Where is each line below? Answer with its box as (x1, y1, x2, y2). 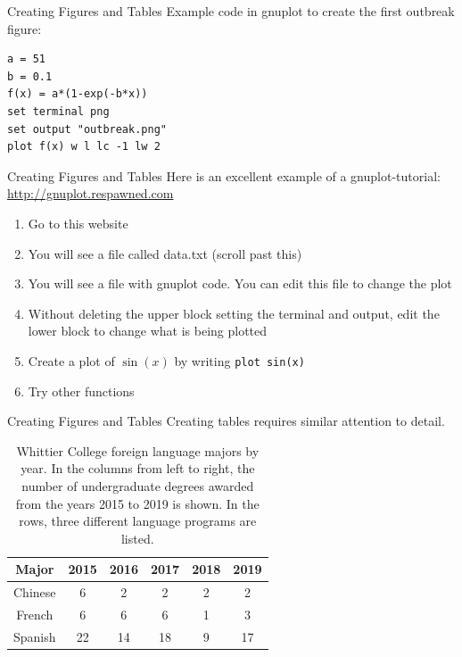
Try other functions (28, 381, 135, 400)
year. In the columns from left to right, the (21, 459, 255, 478)
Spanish (13, 627, 56, 645)
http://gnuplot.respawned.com (7, 184, 174, 203)
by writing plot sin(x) (174, 351, 305, 370)
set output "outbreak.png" (7, 122, 167, 136)
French (16, 605, 54, 623)
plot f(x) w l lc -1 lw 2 (7, 140, 161, 154)
